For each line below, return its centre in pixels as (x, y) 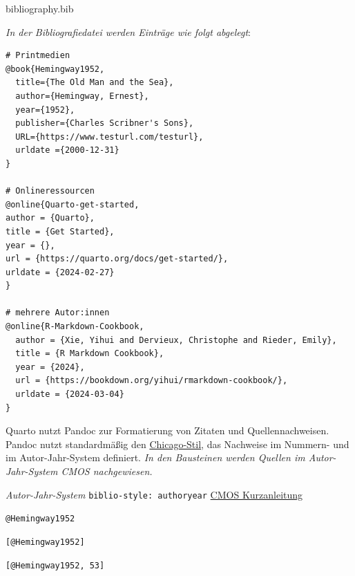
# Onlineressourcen (50, 191)
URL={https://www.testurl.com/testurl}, (109, 137)
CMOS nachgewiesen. (107, 471)
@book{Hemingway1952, (55, 69)
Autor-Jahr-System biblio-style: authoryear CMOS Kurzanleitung (154, 494)
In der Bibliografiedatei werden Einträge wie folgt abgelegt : (128, 31)
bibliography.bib (40, 8)
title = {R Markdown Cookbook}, (90, 354)
